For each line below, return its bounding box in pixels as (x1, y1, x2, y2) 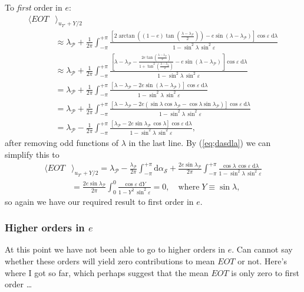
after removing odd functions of (5, 136, 119, 148)
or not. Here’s (237, 255, 287, 267)
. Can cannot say (232, 243, 293, 255)
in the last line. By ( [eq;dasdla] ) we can (128, 136, 271, 148)
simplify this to (5, 148, 60, 160)
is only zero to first (231, 266, 299, 278)
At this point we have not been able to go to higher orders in (5, 243, 225, 255)
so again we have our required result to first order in (5, 195, 194, 207)
